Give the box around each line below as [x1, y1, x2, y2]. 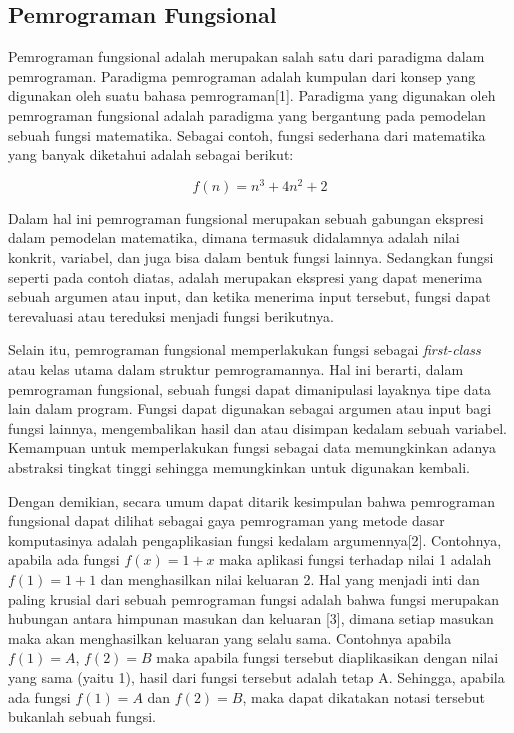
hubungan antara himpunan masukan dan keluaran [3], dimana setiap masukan [8, 608, 494, 629]
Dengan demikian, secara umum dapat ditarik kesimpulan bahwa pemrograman [8, 490, 496, 511]
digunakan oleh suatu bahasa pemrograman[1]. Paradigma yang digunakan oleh [8, 85, 496, 106]
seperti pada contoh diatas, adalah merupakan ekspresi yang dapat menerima [8, 266, 483, 287]
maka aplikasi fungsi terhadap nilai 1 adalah [219, 549, 492, 570]
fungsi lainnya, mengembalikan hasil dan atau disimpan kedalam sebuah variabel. [8, 417, 507, 438]
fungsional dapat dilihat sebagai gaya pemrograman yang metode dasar [8, 510, 445, 531]
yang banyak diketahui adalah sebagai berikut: [8, 144, 294, 165]
